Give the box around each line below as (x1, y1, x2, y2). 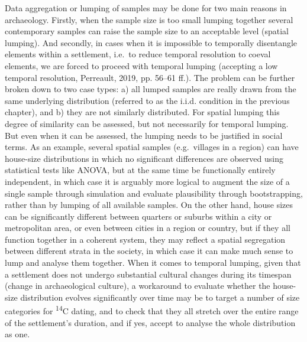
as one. (5, 328, 30, 340)
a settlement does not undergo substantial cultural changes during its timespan (5, 268, 292, 280)
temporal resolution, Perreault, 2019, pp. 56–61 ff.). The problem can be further (5, 71, 295, 83)
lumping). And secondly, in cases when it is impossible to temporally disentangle (5, 36, 298, 48)
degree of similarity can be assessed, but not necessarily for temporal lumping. (5, 117, 289, 129)
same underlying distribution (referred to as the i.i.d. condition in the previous (5, 94, 290, 106)
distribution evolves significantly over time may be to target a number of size (20, 291, 300, 303)
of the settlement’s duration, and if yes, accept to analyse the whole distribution (5, 316, 296, 328)
